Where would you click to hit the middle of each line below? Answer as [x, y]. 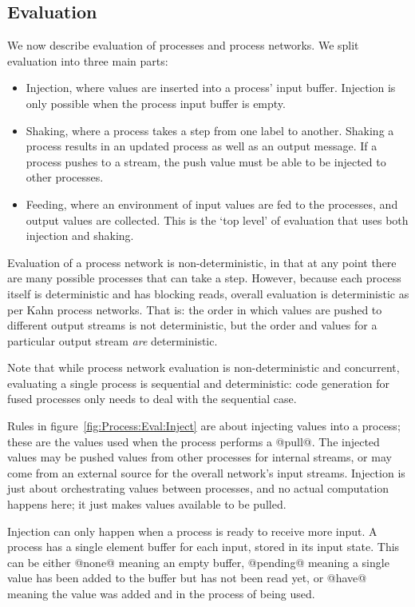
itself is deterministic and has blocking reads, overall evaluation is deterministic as [208, 293]
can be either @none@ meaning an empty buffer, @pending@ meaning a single [198, 562]
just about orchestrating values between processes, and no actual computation [198, 488]
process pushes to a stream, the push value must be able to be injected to [206, 161]
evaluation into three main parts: [88, 60]
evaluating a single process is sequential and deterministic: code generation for [198, 383]
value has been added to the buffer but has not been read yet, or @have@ [187, 578]
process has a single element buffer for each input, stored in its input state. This [204, 547]
